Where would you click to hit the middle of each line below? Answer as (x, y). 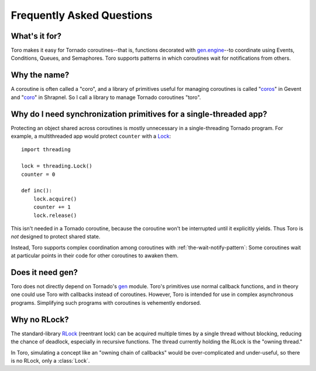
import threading (46, 150)
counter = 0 (38, 174)
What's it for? (36, 36)
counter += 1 (52, 207)
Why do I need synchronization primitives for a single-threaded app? (139, 114)
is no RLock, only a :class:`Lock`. (50, 360)
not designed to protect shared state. (56, 237)
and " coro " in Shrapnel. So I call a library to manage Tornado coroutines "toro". (106, 97)
